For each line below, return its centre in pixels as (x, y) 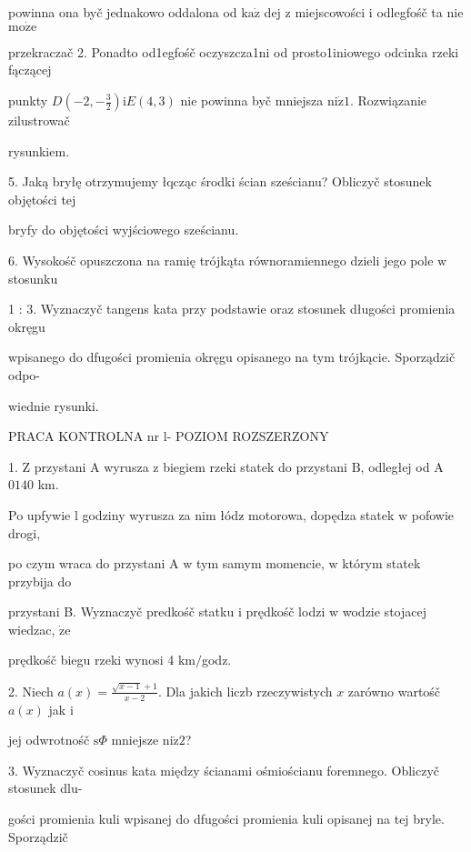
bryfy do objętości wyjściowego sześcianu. (124, 230)
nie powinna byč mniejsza (252, 100)
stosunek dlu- (45, 788)
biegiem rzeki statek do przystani (256, 466)
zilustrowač (39, 120)
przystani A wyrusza (91, 466)
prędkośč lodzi (286, 611)
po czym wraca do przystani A (94, 563)
